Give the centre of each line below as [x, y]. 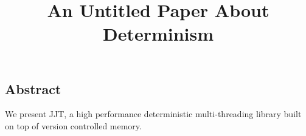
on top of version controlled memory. [73, 125]
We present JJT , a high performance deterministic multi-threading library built [153, 114]
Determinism [158, 34]
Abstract [33, 88]
